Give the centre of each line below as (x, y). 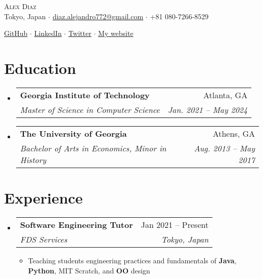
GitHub (16, 33)
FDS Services (43, 240)
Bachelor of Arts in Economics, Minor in (93, 148)
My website (116, 33)
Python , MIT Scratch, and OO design (89, 270)
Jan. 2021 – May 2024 (208, 109)
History (33, 160)
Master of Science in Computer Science (90, 109)
